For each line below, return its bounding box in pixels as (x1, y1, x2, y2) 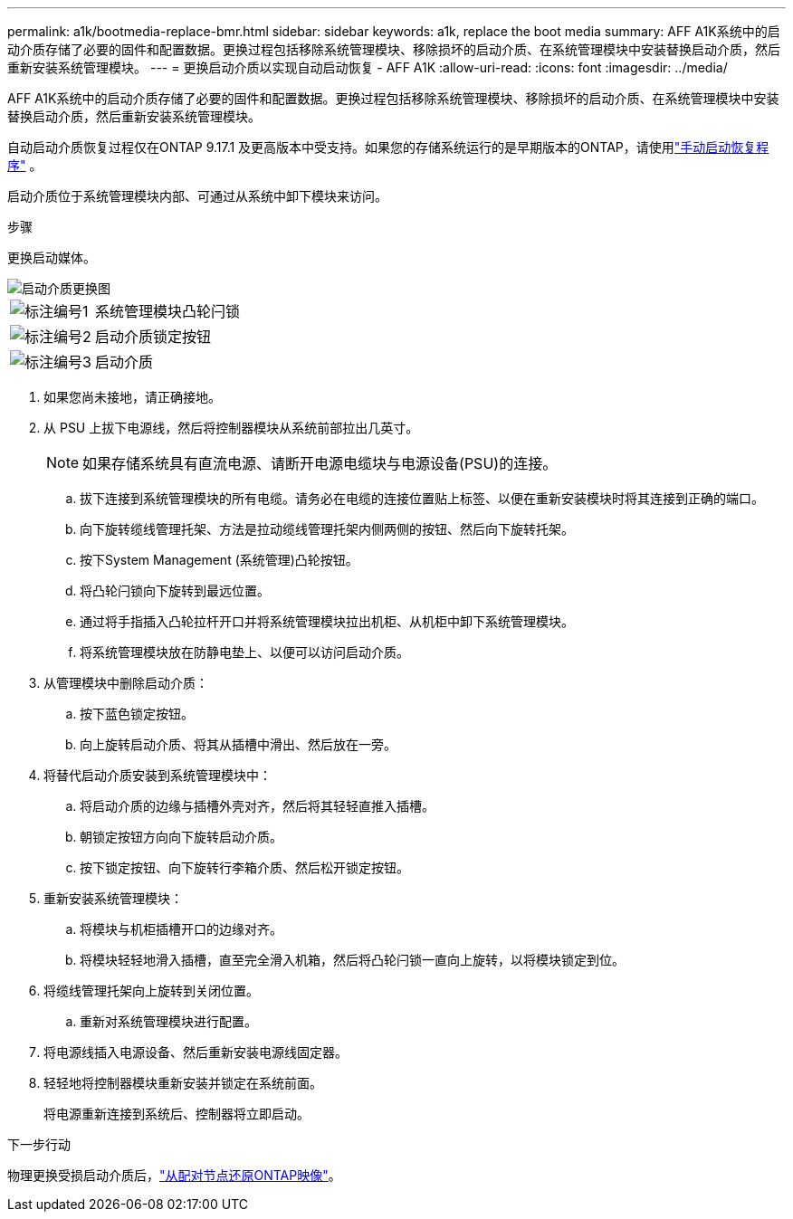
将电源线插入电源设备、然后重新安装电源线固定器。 (43, 1044, 348, 1060)
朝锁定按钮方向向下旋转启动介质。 (80, 829, 282, 844)
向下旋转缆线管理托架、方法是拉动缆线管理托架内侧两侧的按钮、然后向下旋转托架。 (80, 521, 574, 537)
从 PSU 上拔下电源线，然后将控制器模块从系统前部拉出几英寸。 (43, 420, 419, 435)
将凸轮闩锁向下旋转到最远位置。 (80, 583, 270, 598)
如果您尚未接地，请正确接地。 (43, 389, 221, 405)
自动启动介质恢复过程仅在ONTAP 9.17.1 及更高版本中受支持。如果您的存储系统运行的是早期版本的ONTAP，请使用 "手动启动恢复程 (7, 139, 769, 155)
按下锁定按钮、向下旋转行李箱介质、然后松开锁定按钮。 (80, 860, 409, 875)
